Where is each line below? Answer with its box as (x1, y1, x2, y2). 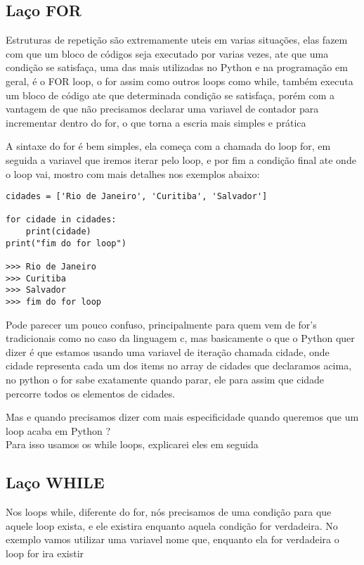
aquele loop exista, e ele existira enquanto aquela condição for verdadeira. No (6, 518, 338, 533)
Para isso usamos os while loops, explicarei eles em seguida (6, 437, 259, 452)
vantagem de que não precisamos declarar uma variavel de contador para (6, 101, 319, 116)
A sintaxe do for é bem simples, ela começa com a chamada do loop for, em (6, 139, 331, 153)
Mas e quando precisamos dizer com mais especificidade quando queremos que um (6, 410, 359, 424)
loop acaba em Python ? (6, 423, 111, 438)
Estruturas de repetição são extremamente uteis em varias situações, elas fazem (6, 32, 348, 47)
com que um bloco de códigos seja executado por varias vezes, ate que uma (6, 46, 329, 61)
